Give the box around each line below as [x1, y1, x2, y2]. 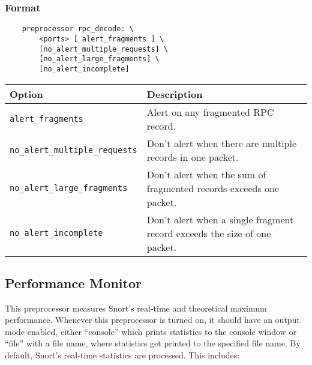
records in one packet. [146, 149, 239, 164]
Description [146, 86, 203, 101]
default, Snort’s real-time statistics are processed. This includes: [5, 349, 240, 361]
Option [10, 86, 43, 101]
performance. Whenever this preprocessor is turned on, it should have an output [5, 313, 300, 326]
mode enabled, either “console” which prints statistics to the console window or [5, 325, 296, 337]
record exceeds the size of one [146, 226, 271, 240]
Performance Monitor [5, 273, 142, 292]
